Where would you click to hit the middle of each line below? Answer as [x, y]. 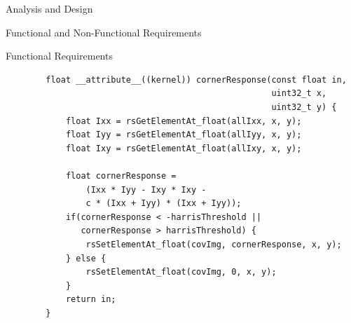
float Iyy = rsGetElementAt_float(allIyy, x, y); [184, 135]
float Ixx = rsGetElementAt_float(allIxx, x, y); [184, 121]
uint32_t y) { [304, 107]
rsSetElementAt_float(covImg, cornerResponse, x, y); [214, 244]
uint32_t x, [299, 94]
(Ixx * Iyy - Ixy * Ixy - [146, 190]
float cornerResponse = [121, 176]
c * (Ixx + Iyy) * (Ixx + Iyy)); [164, 204]
